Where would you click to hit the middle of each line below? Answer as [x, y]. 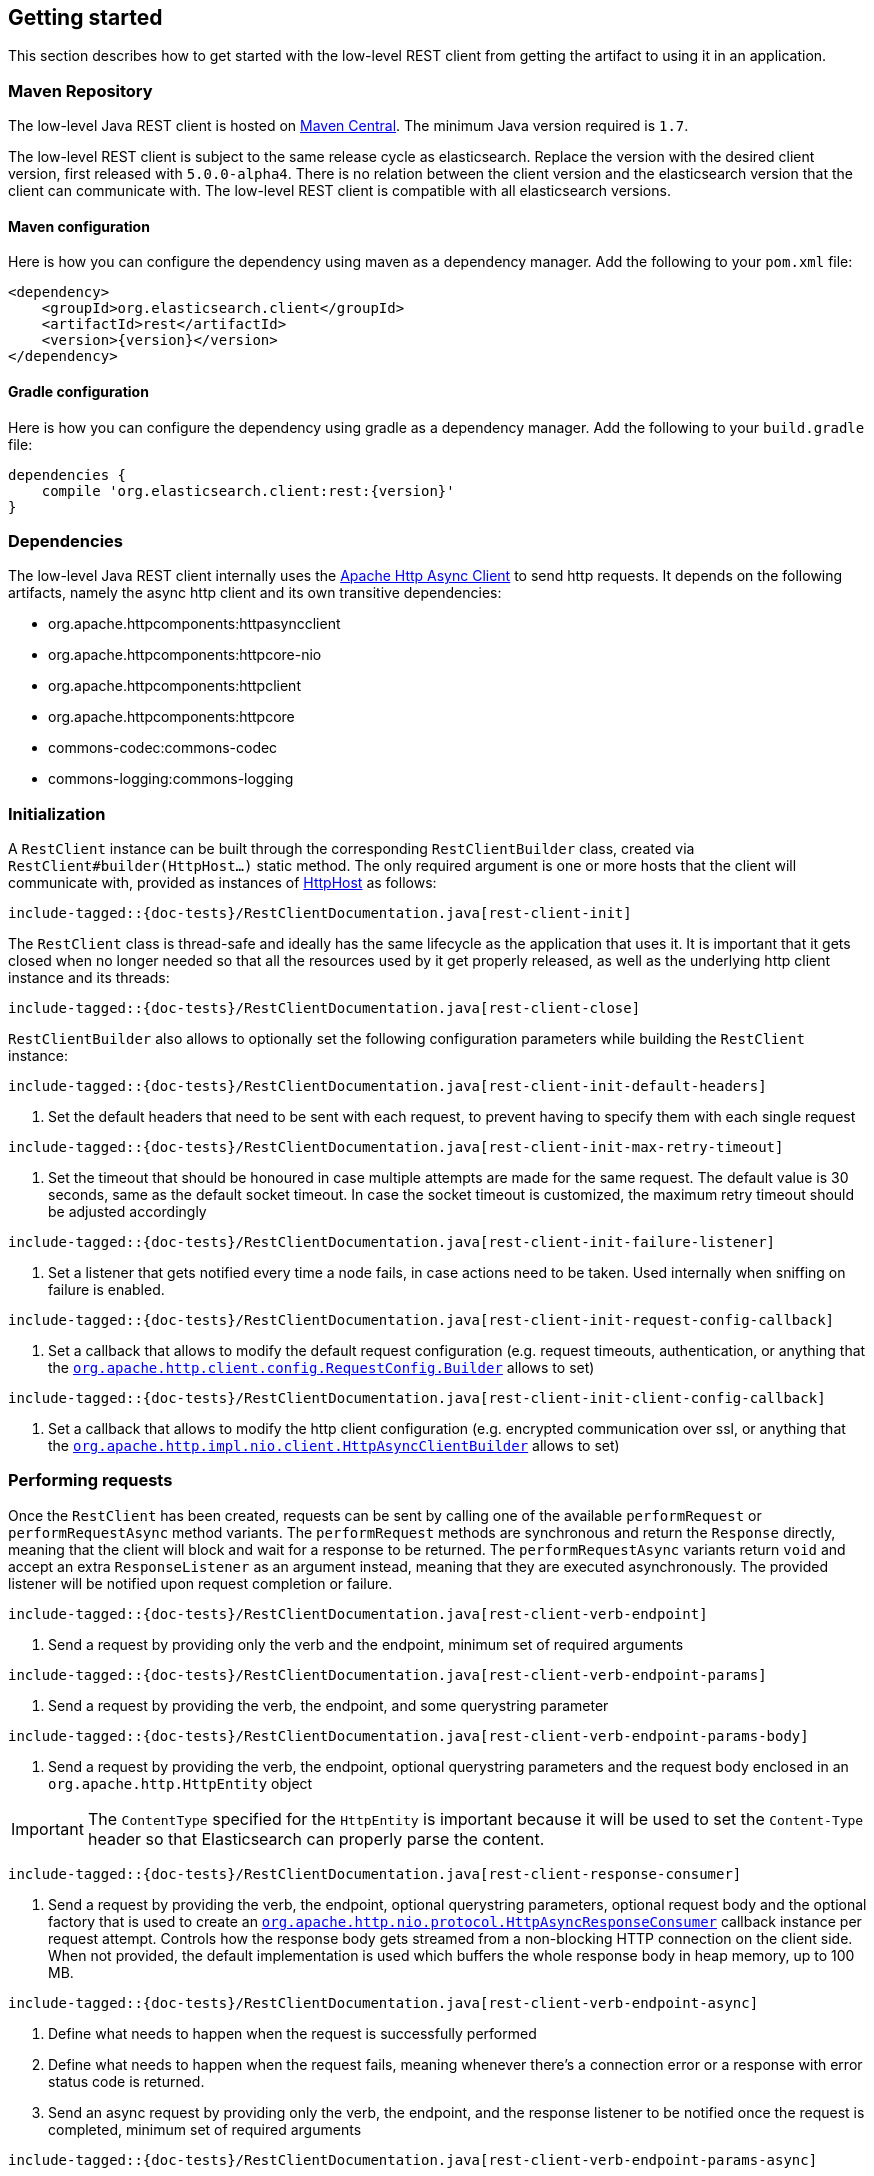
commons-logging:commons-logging [171, 779]
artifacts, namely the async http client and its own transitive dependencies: [255, 593]
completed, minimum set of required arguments [205, 2129]
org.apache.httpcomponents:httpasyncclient [194, 624]
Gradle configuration [78, 391]
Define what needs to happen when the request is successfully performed [292, 2033]
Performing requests [90, 1480]
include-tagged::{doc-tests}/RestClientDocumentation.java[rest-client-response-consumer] [375, 1873]
